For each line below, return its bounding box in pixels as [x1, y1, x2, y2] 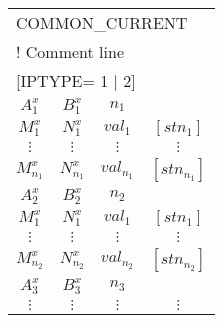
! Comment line [16, 40, 124, 63]
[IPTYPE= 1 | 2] [16, 69, 136, 92]
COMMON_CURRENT [16, 11, 188, 34]
